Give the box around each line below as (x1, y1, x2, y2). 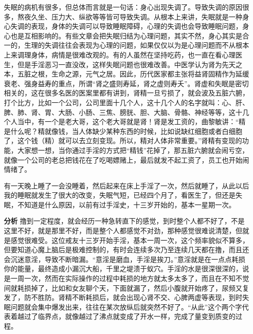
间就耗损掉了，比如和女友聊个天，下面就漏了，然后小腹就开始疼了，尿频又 (4, 282, 242, 293)
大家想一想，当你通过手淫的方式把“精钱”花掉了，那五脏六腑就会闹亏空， (17, 145, 249, 155)
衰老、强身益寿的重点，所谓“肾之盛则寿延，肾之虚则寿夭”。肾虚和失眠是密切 (4, 78, 249, 88)
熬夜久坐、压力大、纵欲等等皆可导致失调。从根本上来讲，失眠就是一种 (17, 11, 242, 21)
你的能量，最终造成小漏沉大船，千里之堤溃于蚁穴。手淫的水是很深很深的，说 (4, 263, 249, 274)
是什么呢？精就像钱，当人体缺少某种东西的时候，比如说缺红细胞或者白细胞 (4, 126, 242, 136)
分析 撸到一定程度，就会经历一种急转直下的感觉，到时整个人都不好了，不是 (4, 216, 245, 226)
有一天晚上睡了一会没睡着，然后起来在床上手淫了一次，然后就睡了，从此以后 (4, 180, 249, 190)
